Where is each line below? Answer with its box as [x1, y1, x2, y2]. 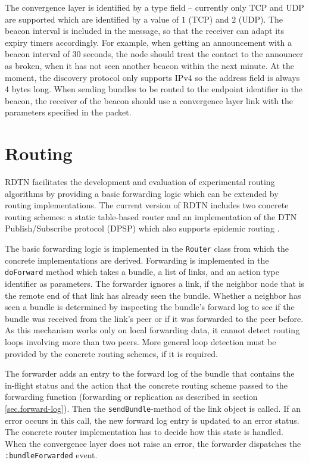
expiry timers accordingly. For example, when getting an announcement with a [5, 36, 292, 48]
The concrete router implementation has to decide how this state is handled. [5, 426, 283, 438]
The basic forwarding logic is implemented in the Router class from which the [5, 242, 289, 255]
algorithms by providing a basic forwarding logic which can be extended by [5, 187, 279, 199]
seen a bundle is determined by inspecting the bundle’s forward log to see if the [5, 301, 295, 313]
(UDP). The [238, 12, 283, 25]
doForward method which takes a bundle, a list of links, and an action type [5, 265, 279, 278]
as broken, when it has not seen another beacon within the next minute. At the [5, 59, 295, 71]
